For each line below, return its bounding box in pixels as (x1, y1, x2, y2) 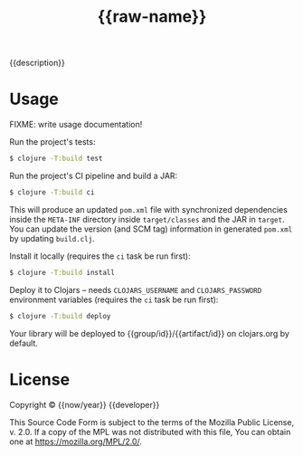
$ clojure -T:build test (9, 154, 103, 164)
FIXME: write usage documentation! (9, 119, 143, 130)
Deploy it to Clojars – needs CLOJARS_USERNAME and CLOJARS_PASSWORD (9, 284, 262, 295)
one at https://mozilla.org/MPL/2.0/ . (9, 436, 143, 447)
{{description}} (9, 57, 65, 69)
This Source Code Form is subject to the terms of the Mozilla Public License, (9, 416, 295, 427)
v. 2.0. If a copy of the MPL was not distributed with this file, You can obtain (9, 426, 291, 437)
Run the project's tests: (9, 137, 96, 147)
